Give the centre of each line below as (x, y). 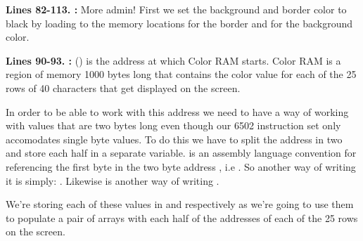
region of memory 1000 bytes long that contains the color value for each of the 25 (181, 74)
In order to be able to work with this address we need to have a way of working (177, 111)
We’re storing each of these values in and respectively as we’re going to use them (180, 204)
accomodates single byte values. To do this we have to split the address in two (174, 139)
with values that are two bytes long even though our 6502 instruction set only (173, 125)
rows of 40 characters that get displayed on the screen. (123, 87)
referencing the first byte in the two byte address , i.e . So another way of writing (181, 166)
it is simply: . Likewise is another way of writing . (113, 180)
